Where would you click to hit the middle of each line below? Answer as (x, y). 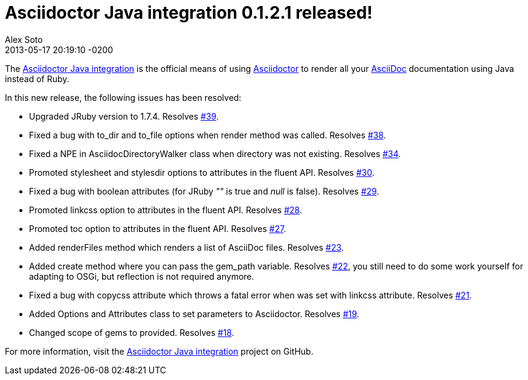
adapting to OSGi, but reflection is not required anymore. (142, 276)
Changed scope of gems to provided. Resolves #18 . (132, 332)
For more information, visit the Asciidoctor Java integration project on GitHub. (159, 351)
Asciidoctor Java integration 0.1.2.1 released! (189, 13)
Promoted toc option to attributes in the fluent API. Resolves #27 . (158, 228)
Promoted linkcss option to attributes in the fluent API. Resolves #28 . (166, 210)
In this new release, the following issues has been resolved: (123, 97)
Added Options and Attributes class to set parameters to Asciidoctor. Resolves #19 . (194, 314)
